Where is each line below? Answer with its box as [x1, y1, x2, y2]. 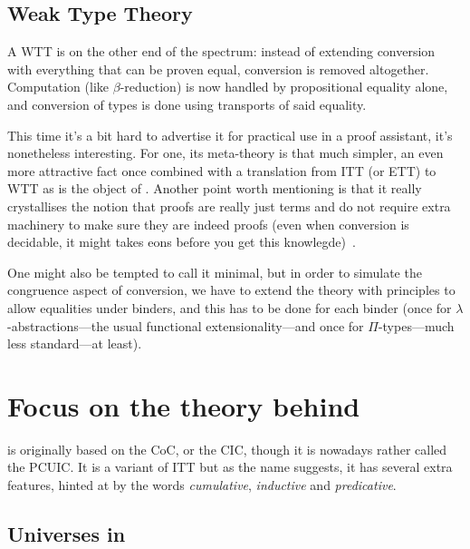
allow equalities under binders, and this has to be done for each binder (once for [7, 298, 452, 317]
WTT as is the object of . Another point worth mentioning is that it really [7, 179, 422, 198]
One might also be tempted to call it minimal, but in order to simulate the [7, 262, 422, 281]
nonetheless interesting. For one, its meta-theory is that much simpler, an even [7, 143, 444, 162]
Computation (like [7, 77, 110, 96]
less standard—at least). [7, 334, 142, 353]
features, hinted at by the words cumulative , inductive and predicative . [7, 475, 397, 495]
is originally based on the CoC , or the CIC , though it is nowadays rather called [7, 439, 447, 458]
